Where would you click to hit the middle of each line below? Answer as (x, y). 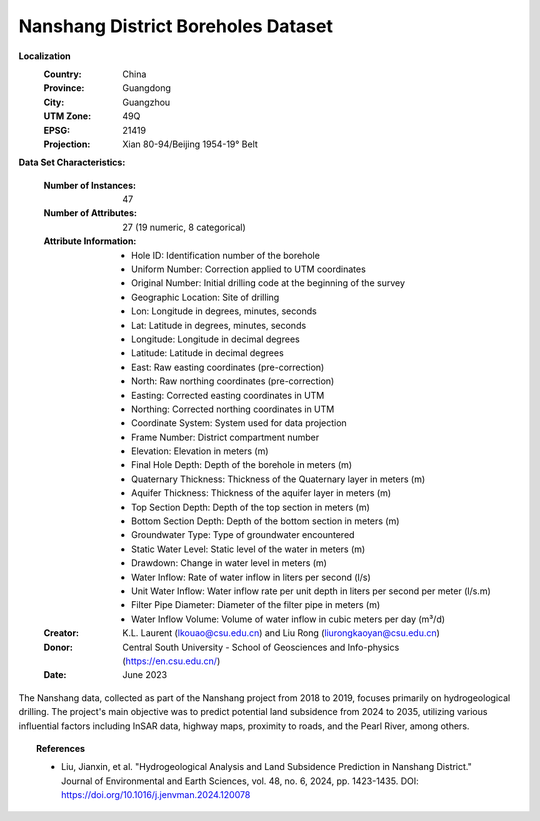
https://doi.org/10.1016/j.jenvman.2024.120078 (156, 795)
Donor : (58, 647)
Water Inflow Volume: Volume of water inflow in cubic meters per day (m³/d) (288, 619)
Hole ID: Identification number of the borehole (225, 255)
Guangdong (147, 88)
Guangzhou (146, 102)
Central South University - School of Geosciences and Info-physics (261, 647)
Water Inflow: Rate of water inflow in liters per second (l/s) (251, 577)
